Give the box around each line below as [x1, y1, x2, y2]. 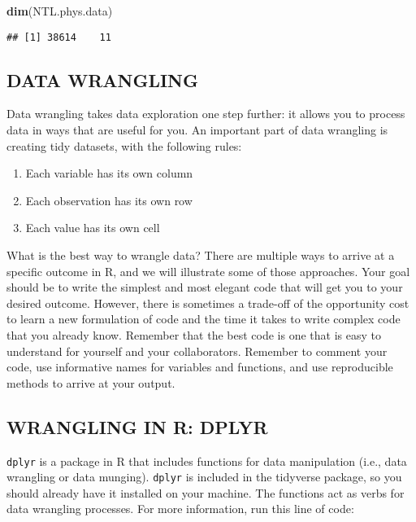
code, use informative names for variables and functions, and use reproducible [6, 358, 393, 375]
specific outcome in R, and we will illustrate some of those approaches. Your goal [6, 262, 410, 279]
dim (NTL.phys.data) [6, 2, 113, 19]
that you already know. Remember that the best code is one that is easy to [6, 326, 381, 343]
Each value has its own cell [25, 219, 160, 236]
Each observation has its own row [25, 191, 193, 208]
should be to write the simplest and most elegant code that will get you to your [6, 279, 403, 296]
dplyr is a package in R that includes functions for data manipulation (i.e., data [6, 452, 407, 469]
